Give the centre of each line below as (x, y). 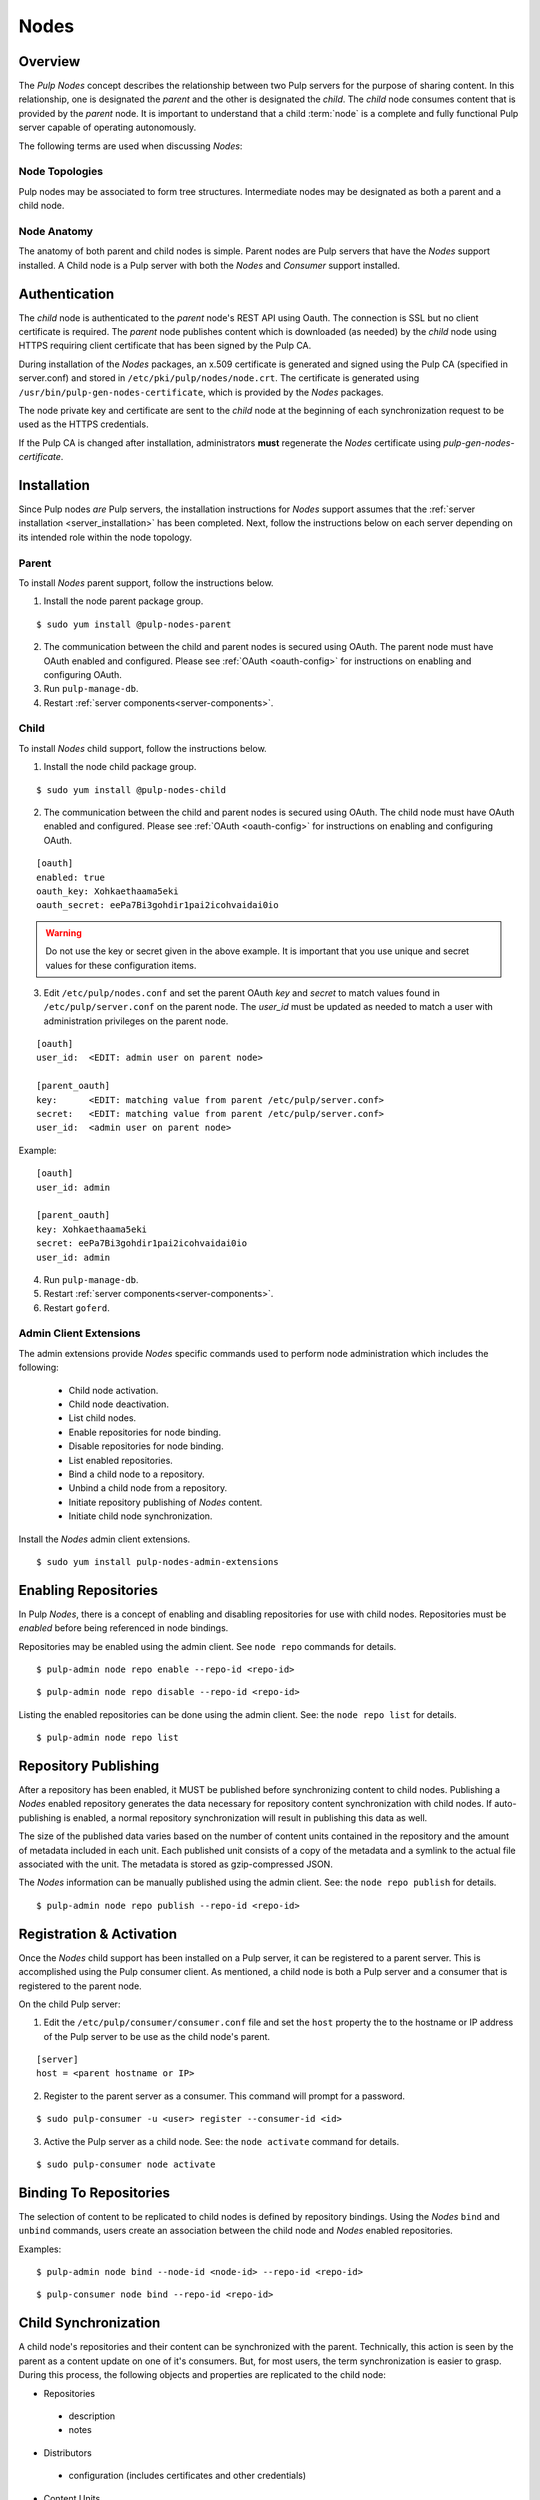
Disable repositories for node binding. (146, 1446)
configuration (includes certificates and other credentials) (187, 2476)
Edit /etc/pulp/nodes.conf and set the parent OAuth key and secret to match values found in (241, 992)
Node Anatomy (56, 231)
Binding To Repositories (94, 2192)
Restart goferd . (76, 1307)
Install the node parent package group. (123, 601)
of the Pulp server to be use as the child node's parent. (156, 2036)
